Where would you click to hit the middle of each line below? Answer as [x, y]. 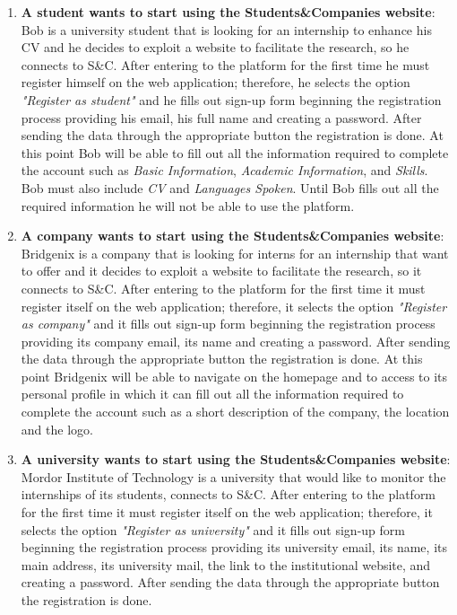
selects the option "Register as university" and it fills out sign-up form [213, 529]
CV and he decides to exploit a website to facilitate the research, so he [215, 47]
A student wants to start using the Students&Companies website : [228, 12]
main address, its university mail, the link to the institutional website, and [226, 564]
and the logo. [57, 429]
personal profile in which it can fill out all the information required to [212, 394]
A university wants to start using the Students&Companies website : [236, 459]
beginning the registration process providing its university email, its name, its [234, 547]
